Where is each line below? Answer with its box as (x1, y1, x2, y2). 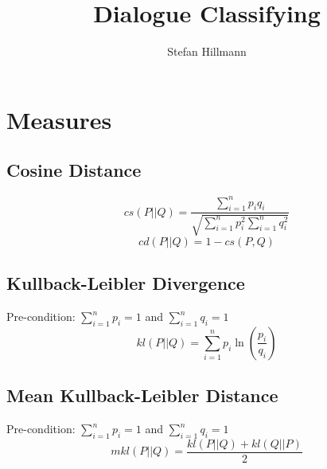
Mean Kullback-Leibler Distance (6, 383, 278, 408)
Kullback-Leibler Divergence (6, 271, 245, 295)
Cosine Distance (6, 158, 142, 182)
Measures (6, 103, 112, 135)
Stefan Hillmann (167, 43, 247, 60)
